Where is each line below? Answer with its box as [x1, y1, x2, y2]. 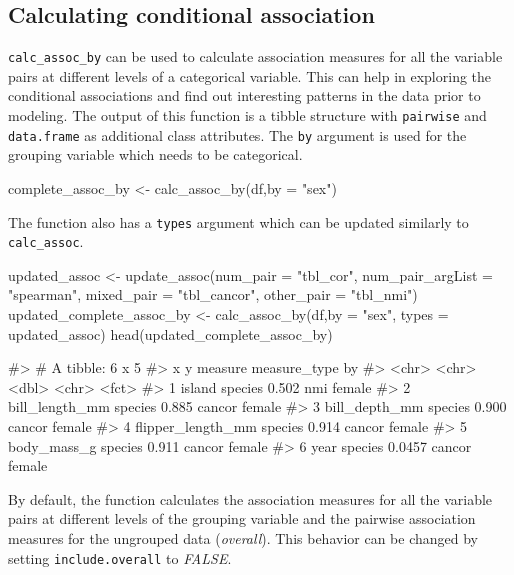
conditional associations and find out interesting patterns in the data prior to [8, 85, 481, 106]
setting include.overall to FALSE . [8, 547, 232, 568]
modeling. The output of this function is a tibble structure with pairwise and [8, 105, 487, 126]
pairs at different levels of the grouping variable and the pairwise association [8, 508, 476, 529]
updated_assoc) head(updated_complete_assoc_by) [8, 323, 333, 344]
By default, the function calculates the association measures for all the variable [8, 488, 493, 509]
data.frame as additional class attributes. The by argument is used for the [8, 124, 467, 145]
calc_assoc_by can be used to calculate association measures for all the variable [8, 46, 503, 67]
